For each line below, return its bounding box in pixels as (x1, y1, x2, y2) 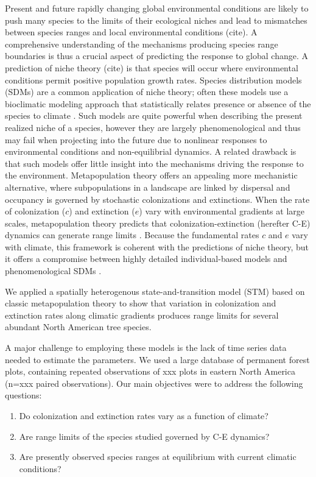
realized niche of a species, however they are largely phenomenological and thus (5, 121, 301, 133)
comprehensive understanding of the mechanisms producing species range (5, 37, 278, 50)
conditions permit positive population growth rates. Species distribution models (5, 73, 302, 86)
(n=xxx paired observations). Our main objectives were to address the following (5, 376, 303, 389)
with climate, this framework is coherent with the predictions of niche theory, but (5, 240, 309, 253)
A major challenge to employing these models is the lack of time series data (5, 341, 287, 354)
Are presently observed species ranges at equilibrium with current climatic (19, 450, 297, 463)
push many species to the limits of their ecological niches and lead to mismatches (5, 13, 307, 26)
